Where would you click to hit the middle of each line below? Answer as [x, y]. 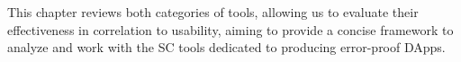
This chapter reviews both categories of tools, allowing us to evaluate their [213, 12]
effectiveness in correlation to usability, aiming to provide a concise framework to [230, 29]
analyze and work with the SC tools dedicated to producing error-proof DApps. [226, 47]
